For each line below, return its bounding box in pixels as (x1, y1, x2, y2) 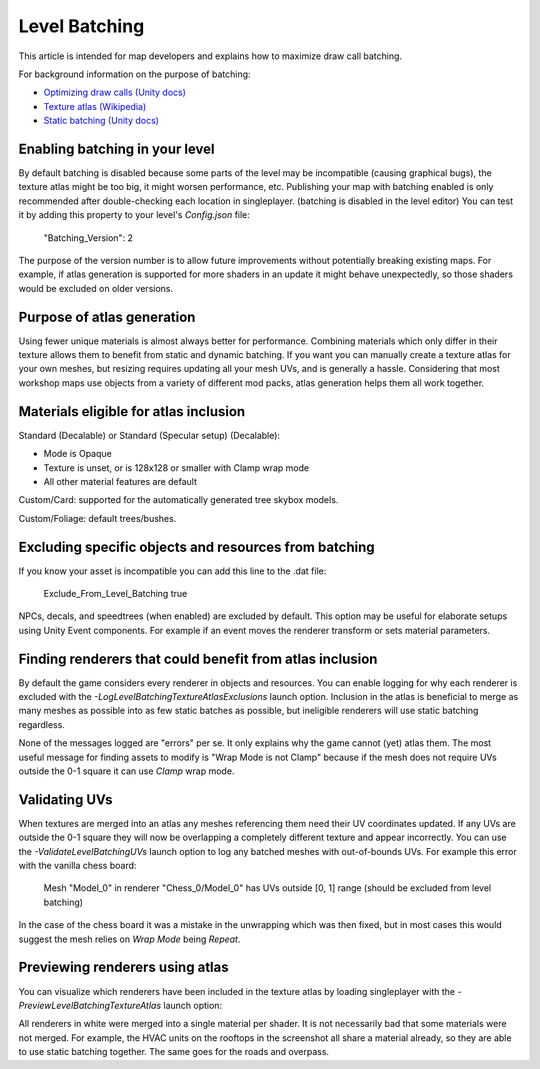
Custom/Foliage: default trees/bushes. (18, 512, 177, 524)
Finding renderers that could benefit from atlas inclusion (18, 650, 378, 667)
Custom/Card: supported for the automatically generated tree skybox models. (18, 494, 339, 506)
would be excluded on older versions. (18, 282, 174, 294)
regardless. (18, 718, 65, 730)
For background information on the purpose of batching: (18, 68, 251, 80)
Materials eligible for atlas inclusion (18, 403, 246, 420)
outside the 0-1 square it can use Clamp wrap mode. (18, 765, 235, 777)
